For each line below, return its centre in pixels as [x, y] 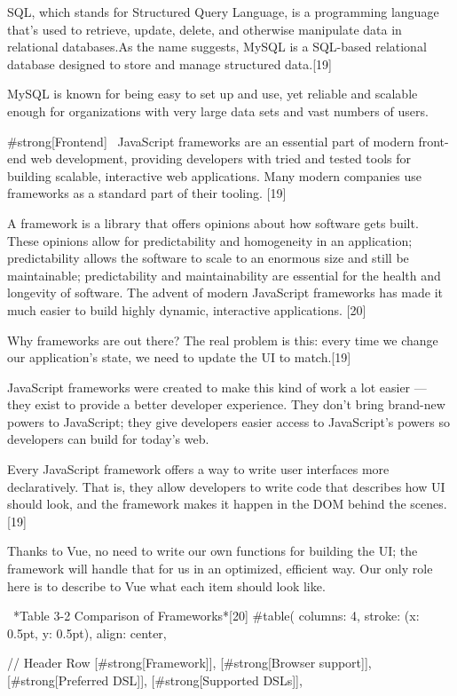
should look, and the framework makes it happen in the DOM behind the [207, 504]
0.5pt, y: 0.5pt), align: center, [87, 633]
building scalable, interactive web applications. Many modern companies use [215, 175]
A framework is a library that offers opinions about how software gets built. [213, 222]
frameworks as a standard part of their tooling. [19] [147, 193]
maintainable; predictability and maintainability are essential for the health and [224, 275]
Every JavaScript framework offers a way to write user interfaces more [198, 469]
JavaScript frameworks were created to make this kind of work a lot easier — [217, 387]
